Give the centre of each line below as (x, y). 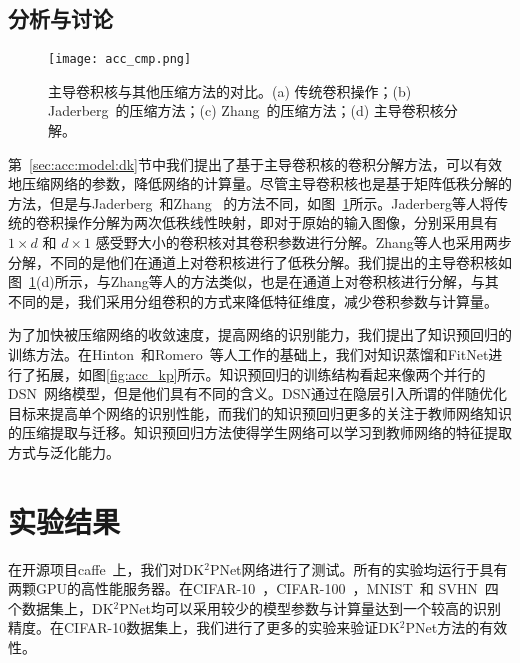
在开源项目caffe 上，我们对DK (106, 568)
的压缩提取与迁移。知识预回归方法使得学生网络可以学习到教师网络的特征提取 (260, 432)
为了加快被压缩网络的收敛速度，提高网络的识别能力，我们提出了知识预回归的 (260, 334)
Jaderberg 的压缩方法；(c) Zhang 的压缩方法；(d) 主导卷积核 (246, 110)
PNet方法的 (442, 627)
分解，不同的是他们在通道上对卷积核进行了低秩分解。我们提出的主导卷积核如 (260, 261)
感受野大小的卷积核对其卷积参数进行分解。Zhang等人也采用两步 (303, 242)
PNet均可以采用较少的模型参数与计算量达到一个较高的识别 (310, 607)
